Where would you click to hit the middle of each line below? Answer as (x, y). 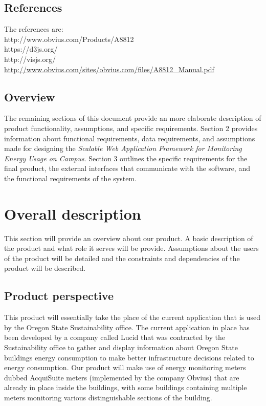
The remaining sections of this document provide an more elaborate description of (133, 118)
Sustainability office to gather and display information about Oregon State (121, 347)
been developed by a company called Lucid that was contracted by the (115, 337)
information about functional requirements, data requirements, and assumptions (130, 138)
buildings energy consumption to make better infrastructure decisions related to (129, 357)
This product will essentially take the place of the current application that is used (132, 317)
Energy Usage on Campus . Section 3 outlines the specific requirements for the (126, 158)
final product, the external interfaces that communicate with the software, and (127, 168)
